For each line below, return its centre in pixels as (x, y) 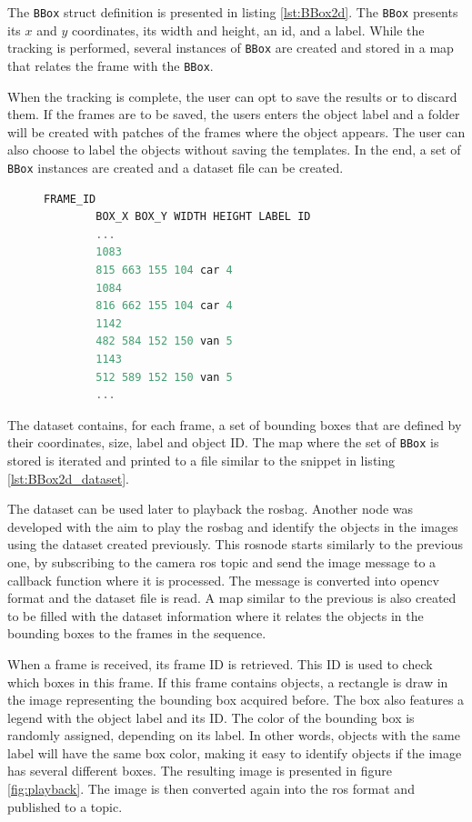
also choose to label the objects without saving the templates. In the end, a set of (234, 150)
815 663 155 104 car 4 (164, 270)
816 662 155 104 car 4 (164, 306)
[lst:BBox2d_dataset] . (68, 478)
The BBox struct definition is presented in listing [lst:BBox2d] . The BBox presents (233, 12)
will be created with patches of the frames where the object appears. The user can (236, 131)
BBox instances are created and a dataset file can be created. (176, 167)
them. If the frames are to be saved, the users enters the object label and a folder (234, 114)
